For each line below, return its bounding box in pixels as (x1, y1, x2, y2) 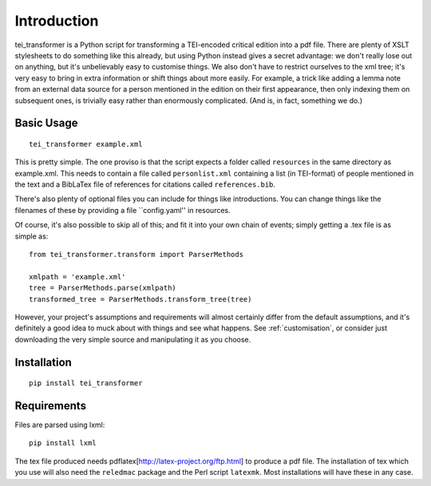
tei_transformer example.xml (29, 140, 143, 148)
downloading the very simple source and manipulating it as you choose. (14, 334, 251, 344)
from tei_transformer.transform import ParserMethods (29, 250, 243, 259)
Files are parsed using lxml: (14, 420, 105, 430)
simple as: (14, 231, 49, 241)
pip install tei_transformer (29, 379, 143, 388)
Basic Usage (14, 117, 78, 130)
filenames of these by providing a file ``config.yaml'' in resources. (14, 205, 231, 215)
